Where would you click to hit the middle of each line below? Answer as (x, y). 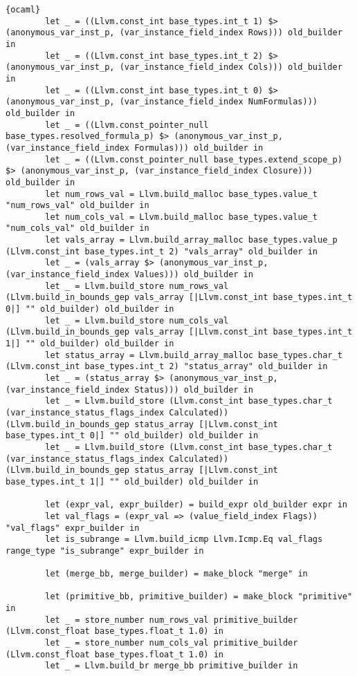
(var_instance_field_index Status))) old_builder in (129, 389)
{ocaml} (23, 10)
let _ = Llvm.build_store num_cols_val (137, 320)
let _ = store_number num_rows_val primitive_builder (172, 620)
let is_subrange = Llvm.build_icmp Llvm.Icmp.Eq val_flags (184, 539)
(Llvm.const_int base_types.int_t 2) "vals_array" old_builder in (162, 251)
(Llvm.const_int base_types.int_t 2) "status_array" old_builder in (167, 367)
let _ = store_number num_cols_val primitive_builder (172, 643)
